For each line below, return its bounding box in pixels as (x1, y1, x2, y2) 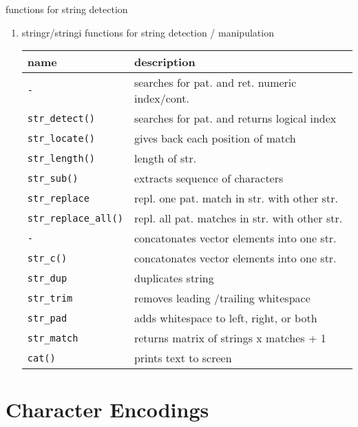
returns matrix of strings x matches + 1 (134, 330, 326, 346)
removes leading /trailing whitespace (134, 290, 310, 306)
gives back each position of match (134, 130, 296, 147)
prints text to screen (134, 350, 232, 366)
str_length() (27, 152, 96, 164)
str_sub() (27, 172, 78, 184)
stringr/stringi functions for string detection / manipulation (21, 25, 274, 39)
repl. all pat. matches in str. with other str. (134, 210, 343, 227)
